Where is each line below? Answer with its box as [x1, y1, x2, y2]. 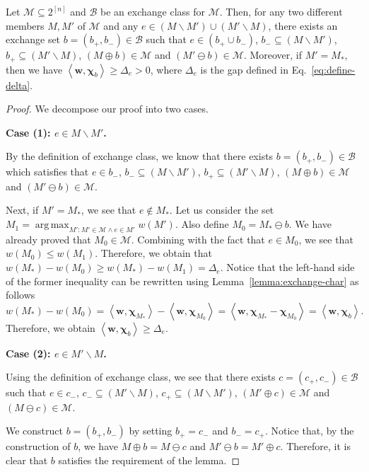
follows [6, 287, 35, 302]
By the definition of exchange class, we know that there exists [6, 149, 274, 163]
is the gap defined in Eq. [200, 62, 307, 76]
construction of [6, 439, 71, 454]
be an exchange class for [100, 4, 205, 18]
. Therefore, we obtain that [95, 246, 212, 260]
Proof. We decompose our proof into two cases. [6, 101, 209, 116]
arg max [35, 220, 69, 231]
